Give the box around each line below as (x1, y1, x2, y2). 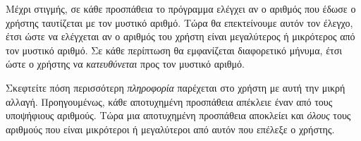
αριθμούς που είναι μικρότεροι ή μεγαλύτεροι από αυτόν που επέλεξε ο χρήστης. (6, 121, 335, 136)
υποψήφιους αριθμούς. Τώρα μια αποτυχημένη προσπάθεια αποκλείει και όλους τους (6, 108, 351, 123)
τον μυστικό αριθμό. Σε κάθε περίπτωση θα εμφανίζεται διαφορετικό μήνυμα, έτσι (6, 42, 342, 57)
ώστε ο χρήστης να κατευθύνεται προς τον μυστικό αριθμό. (6, 56, 245, 71)
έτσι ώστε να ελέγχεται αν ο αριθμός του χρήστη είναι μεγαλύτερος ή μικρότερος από (6, 29, 355, 44)
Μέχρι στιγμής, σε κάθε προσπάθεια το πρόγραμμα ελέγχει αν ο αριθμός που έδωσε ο (6, 1, 356, 16)
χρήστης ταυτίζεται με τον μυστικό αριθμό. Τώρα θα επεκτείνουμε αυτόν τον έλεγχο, (6, 15, 353, 30)
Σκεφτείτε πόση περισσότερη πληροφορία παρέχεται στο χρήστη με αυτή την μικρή (6, 80, 345, 94)
